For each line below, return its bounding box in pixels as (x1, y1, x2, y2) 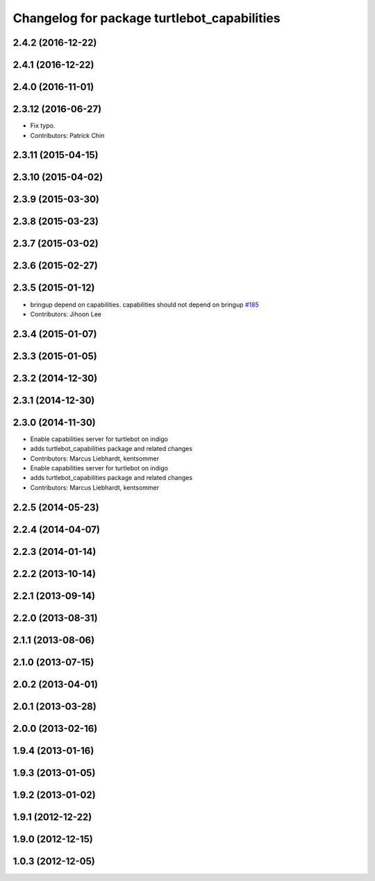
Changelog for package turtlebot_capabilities (12, 10, 281, 26)
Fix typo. (30, 121, 56, 130)
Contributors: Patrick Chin (30, 131, 105, 139)
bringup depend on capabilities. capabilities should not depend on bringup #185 (30, 300, 260, 309)
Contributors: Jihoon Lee (30, 309, 102, 318)
